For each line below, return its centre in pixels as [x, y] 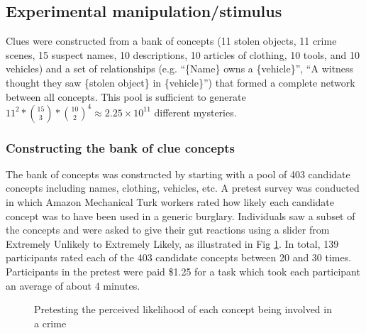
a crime [50, 323]
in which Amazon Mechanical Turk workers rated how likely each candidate [170, 202]
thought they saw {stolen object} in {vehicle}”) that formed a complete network [181, 82]
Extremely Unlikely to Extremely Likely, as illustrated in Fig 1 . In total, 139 [172, 243]
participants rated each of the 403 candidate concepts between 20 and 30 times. [179, 257]
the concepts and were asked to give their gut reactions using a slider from [168, 230]
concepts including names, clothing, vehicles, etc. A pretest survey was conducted [183, 188]
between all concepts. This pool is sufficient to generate [126, 96]
